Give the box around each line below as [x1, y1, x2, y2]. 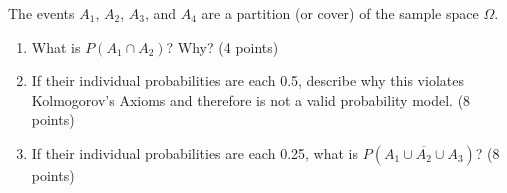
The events [8, 3, 75, 23]
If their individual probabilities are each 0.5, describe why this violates [31, 70, 464, 91]
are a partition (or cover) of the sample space [201, 3, 479, 23]
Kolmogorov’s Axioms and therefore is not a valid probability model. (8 [31, 89, 471, 110]
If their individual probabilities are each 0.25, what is [31, 142, 358, 163]
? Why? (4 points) [166, 36, 279, 57]
